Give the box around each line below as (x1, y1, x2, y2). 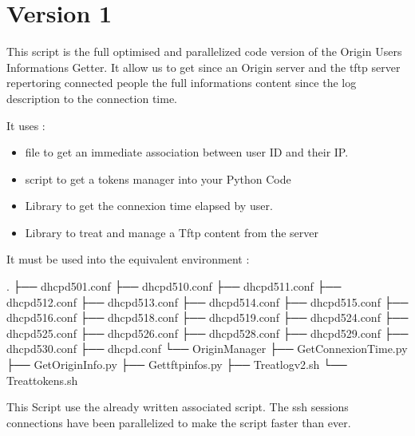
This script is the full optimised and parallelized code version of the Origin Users (6, 43, 402, 60)
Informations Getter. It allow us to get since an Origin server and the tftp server (6, 58, 401, 75)
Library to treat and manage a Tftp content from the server (25, 224, 319, 240)
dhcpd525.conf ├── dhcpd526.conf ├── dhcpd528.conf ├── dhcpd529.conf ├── (6, 324, 409, 341)
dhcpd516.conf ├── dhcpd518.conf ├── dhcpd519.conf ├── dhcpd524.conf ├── (6, 309, 409, 326)
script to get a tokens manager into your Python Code (25, 170, 291, 187)
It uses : (6, 117, 45, 133)
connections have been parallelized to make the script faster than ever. (6, 414, 351, 430)
